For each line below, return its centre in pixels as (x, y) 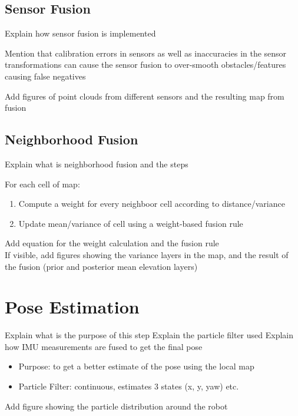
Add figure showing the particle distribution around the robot (116, 406)
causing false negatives (45, 76)
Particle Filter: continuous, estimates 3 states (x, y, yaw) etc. (129, 386)
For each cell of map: (42, 184)
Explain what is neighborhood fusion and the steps (97, 164)
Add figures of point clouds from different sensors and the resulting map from (145, 96)
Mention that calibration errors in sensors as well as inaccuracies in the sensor (146, 53)
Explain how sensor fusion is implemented (80, 33)
